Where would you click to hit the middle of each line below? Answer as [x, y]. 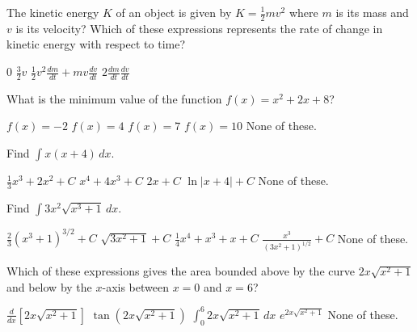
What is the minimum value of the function [114, 98]
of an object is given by [174, 12]
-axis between [135, 286]
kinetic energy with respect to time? [96, 44]
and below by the [49, 286]
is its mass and [372, 12]
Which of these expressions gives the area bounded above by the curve [181, 271]
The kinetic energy [53, 12]
